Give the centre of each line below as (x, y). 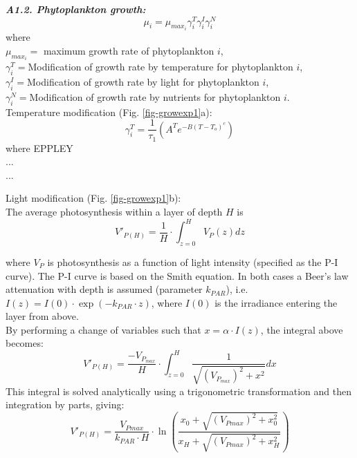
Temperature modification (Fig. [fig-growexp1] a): (109, 112)
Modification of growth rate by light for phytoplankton (143, 81)
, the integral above (302, 329)
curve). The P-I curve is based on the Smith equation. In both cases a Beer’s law (177, 275)
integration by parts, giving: (65, 404)
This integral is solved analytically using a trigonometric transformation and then (178, 391)
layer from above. (42, 316)
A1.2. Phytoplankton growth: (76, 9)
